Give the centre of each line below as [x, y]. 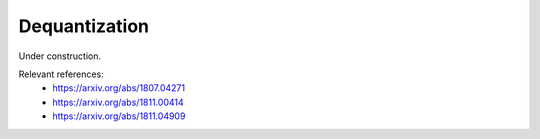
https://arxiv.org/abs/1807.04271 [118, 88]
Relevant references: [61, 74]
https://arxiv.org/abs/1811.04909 [119, 116]
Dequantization [84, 26]
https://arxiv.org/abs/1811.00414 [118, 102]
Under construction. [60, 56]
